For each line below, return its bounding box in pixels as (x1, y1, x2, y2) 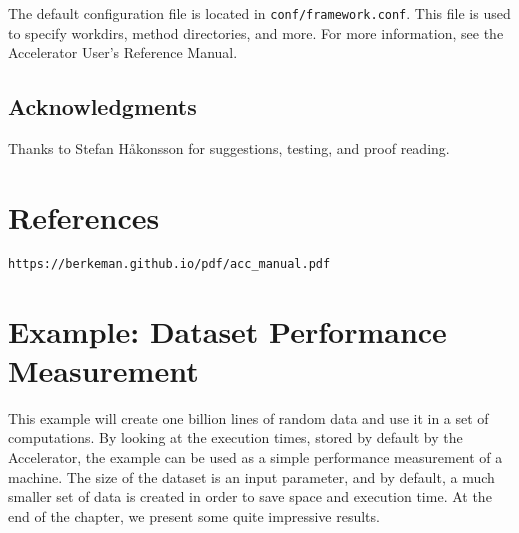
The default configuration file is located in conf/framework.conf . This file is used (8, 3, 511, 23)
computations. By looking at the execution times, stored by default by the (8, 427, 463, 448)
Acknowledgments (8, 91, 197, 122)
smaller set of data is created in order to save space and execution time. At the (8, 486, 492, 507)
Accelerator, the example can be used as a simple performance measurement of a (8, 446, 503, 467)
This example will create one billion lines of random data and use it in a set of (8, 407, 489, 428)
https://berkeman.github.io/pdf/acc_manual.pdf (8, 256, 331, 271)
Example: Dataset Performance (8, 310, 447, 351)
